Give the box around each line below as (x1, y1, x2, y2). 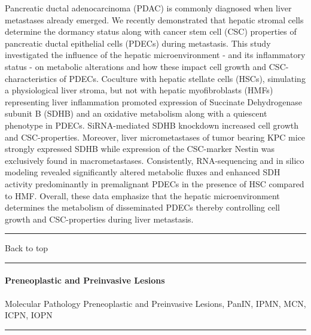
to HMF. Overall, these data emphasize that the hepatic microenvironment (5, 189, 280, 202)
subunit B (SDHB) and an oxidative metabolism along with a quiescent (5, 107, 267, 120)
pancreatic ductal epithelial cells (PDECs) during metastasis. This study (5, 36, 271, 49)
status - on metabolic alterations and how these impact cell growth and (5, 60, 267, 72)
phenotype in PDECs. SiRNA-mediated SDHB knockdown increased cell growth (5, 118, 299, 131)
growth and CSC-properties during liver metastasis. (5, 212, 194, 225)
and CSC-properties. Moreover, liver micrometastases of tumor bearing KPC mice (5, 130, 306, 143)
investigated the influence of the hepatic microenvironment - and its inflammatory (5, 48, 306, 61)
